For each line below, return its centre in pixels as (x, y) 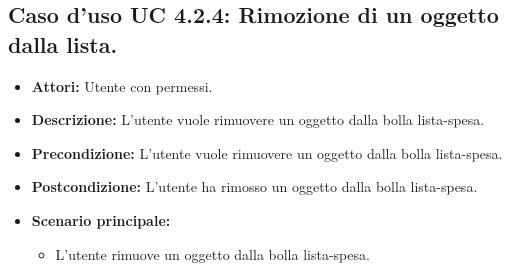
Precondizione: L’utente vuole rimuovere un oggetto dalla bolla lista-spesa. (267, 152)
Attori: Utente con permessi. (122, 85)
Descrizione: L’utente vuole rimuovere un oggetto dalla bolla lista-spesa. (258, 119)
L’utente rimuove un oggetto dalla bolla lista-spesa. (212, 253)
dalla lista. (63, 43)
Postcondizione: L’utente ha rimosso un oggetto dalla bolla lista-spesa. (254, 186)
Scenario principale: (101, 219)
